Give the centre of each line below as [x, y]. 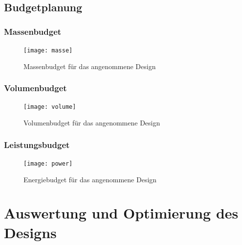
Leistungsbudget [37, 144]
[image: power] [48, 163]
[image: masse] [48, 50]
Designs [30, 232]
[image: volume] [50, 107]
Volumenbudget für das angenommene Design [92, 123]
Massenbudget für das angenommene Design [90, 66]
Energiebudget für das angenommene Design [90, 179]
